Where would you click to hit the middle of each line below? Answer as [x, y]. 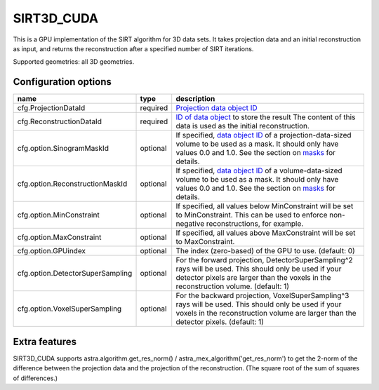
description [195, 99]
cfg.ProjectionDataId [51, 108]
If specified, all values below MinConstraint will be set [265, 206]
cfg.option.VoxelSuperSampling [69, 309]
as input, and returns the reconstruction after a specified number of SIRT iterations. [133, 48]
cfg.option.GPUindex [52, 251]
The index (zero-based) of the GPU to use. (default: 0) [266, 251]
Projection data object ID [217, 108]
